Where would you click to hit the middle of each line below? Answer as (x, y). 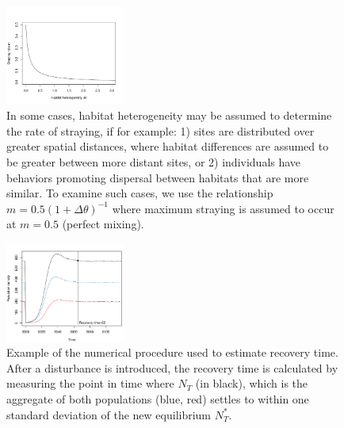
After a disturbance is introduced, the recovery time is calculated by (172, 367)
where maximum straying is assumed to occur (223, 208)
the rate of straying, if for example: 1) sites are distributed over (161, 130)
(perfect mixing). (103, 224)
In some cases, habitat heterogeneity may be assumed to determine (169, 115)
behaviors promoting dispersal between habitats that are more (158, 177)
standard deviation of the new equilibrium (109, 414)
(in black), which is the (252, 383)
